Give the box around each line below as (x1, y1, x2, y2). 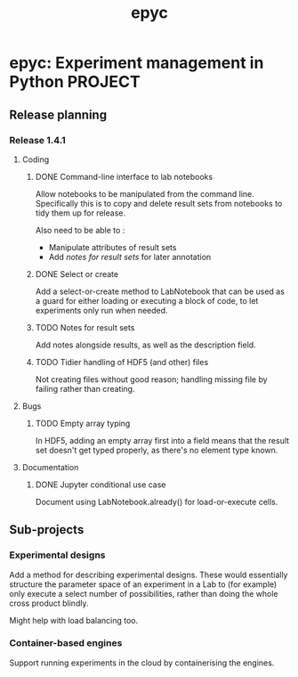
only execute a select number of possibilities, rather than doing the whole (9, 588, 278, 599)
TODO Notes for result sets (35, 322, 135, 332)
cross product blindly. (9, 598, 89, 608)
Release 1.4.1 (9, 134, 66, 146)
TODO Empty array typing (35, 418, 131, 428)
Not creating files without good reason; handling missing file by (35, 373, 269, 385)
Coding (21, 154, 50, 165)
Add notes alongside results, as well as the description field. (35, 339, 256, 350)
